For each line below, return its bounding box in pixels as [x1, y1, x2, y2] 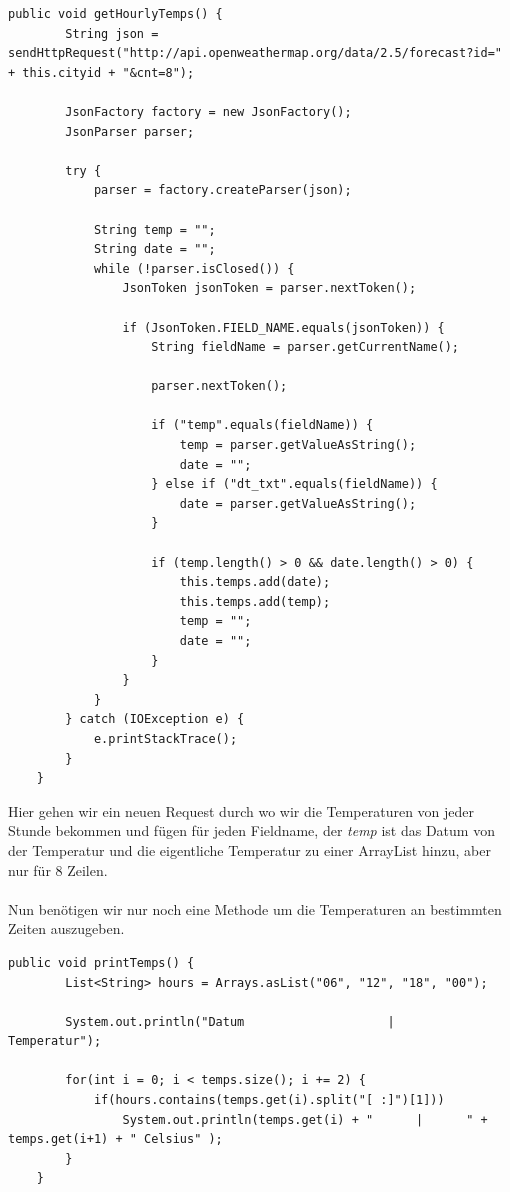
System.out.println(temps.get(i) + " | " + [122, 1112, 488, 1127]
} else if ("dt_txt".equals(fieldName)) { [151, 477, 438, 492]
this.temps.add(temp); [179, 594, 331, 609]
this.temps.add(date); [179, 575, 331, 590]
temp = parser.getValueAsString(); [179, 438, 417, 453]
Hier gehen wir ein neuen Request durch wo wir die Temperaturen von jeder [8, 800, 475, 821]
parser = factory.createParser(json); [93, 183, 352, 198]
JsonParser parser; [65, 124, 195, 139]
